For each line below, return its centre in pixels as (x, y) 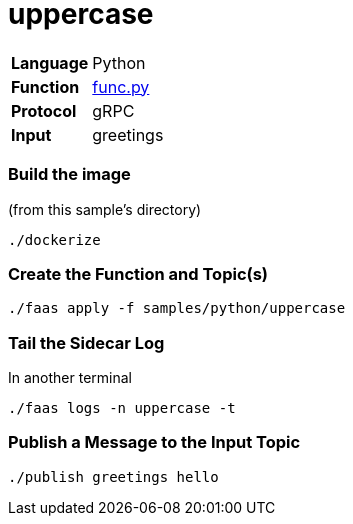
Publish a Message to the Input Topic (154, 442)
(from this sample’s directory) (105, 209)
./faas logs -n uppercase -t (122, 408)
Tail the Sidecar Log (86, 342)
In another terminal (70, 377)
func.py (121, 86)
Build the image (69, 174)
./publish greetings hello (113, 476)
